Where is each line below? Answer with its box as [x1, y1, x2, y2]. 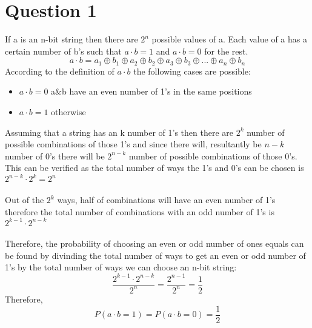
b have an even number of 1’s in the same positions [62, 85, 252, 98]
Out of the [5, 193, 44, 206]
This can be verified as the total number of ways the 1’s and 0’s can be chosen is [5, 161, 304, 174]
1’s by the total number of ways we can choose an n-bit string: [5, 261, 237, 273]
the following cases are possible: [133, 64, 251, 77]
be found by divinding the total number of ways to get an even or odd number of [5, 249, 306, 261]
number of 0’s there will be [5, 149, 105, 162]
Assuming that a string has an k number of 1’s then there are [5, 126, 233, 138]
